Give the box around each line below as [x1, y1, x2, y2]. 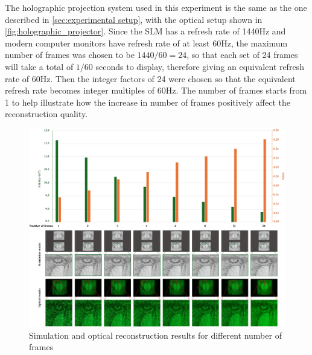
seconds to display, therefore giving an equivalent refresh [95, 60, 304, 72]
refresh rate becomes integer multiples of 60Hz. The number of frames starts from [5, 84, 307, 97]
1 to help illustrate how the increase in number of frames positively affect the [5, 95, 290, 108]
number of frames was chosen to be [5, 48, 135, 61]
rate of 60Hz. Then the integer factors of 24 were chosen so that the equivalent [5, 72, 296, 85]
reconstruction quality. [5, 107, 88, 120]
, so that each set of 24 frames [186, 48, 298, 61]
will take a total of [5, 60, 74, 72]
